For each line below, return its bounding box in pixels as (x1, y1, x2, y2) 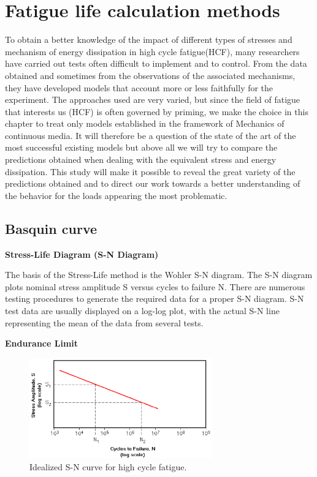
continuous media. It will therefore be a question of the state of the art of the (5, 129, 296, 141)
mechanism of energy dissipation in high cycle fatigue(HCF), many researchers (5, 45, 300, 58)
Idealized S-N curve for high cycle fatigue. (29, 460, 187, 473)
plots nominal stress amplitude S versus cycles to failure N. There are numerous (5, 280, 305, 293)
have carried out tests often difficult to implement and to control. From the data (5, 57, 307, 70)
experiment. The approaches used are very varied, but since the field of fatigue (5, 93, 300, 106)
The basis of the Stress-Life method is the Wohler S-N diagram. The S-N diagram (5, 268, 313, 281)
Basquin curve (5, 219, 97, 238)
